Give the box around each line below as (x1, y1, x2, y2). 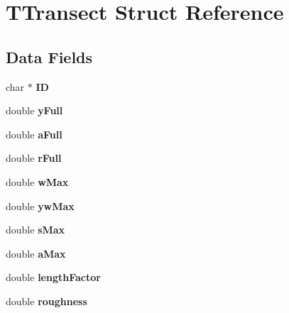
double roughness (6, 293, 87, 308)
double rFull (6, 150, 62, 165)
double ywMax (6, 198, 75, 213)
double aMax (6, 246, 66, 260)
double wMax (6, 174, 69, 189)
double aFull (6, 126, 62, 141)
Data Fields (6, 45, 93, 67)
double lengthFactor (6, 270, 101, 285)
